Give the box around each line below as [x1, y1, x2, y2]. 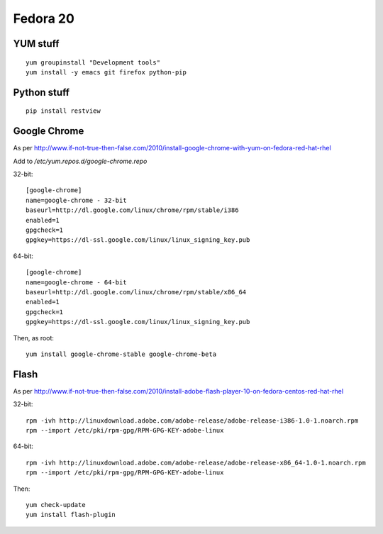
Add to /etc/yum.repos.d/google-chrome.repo [13, 157, 148, 165]
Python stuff [13, 86, 70, 99]
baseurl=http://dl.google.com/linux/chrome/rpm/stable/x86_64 [26, 288, 247, 296]
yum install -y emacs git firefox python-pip [26, 68, 187, 76]
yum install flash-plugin [26, 511, 116, 519]
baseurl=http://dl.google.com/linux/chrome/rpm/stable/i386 [26, 206, 239, 214]
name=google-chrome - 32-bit [26, 196, 127, 204]
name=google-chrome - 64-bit [26, 278, 127, 287]
